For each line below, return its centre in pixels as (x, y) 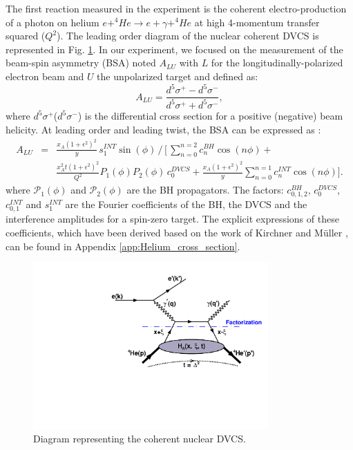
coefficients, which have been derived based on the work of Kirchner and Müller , (177, 233)
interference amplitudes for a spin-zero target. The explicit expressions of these (172, 219)
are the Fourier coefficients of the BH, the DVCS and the (186, 204)
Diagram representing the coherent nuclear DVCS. (140, 439)
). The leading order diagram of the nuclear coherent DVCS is (188, 36)
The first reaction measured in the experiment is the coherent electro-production (176, 8)
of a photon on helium (53, 22)
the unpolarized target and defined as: (178, 76)
